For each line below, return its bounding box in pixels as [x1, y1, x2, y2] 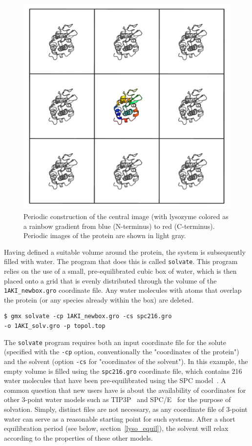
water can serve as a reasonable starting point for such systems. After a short [4, 413, 235, 424]
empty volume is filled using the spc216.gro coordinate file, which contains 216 [4, 365, 242, 376]
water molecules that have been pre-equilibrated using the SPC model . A [4, 375, 226, 385]
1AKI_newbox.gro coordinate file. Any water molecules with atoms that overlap [4, 285, 242, 295]
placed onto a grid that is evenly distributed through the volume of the [4, 275, 217, 285]
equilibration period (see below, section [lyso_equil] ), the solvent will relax [4, 423, 229, 433]
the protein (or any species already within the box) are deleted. [4, 294, 194, 304]
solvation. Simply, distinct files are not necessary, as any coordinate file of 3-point [4, 404, 248, 414]
